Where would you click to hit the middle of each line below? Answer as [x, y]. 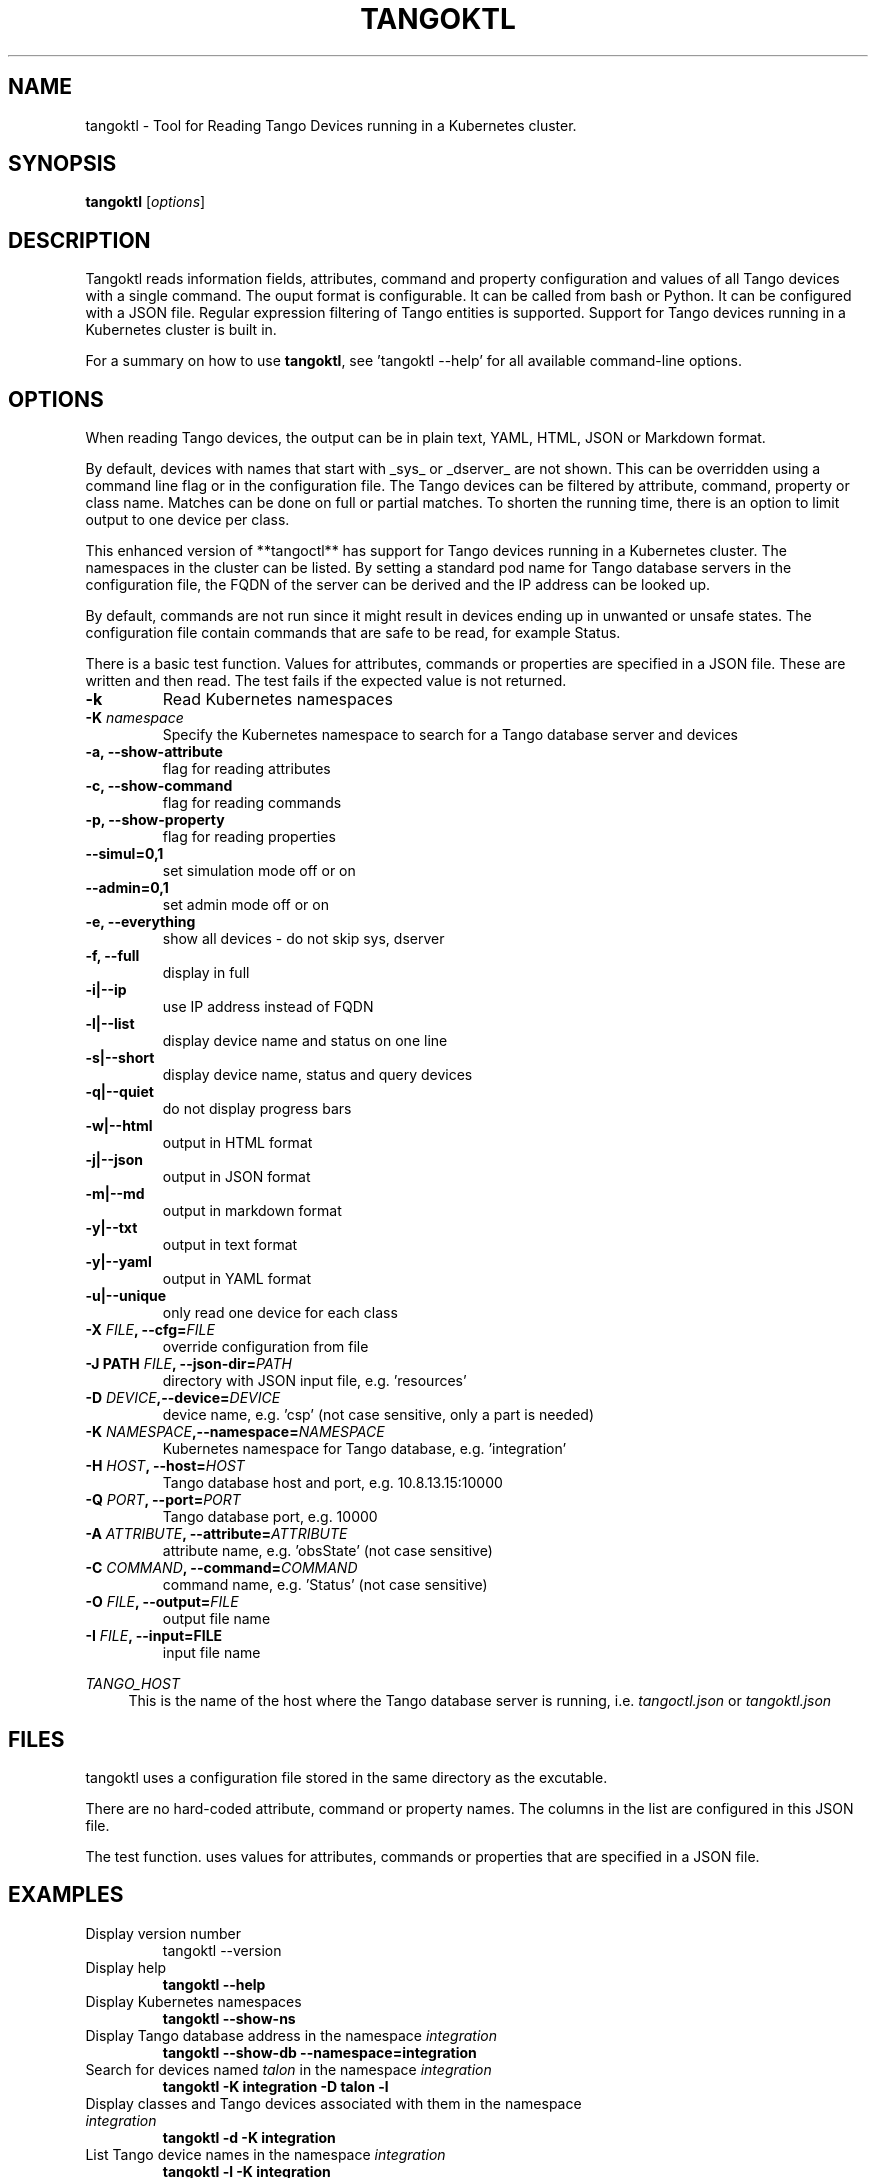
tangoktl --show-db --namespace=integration [319, 2052]
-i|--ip [106, 990]
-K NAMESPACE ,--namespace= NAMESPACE [235, 1432]
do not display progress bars [257, 1109]
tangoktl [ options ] [145, 202]
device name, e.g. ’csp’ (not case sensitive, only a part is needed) [378, 1415]
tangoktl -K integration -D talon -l [275, 2086]
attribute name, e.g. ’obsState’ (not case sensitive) [327, 1551]
